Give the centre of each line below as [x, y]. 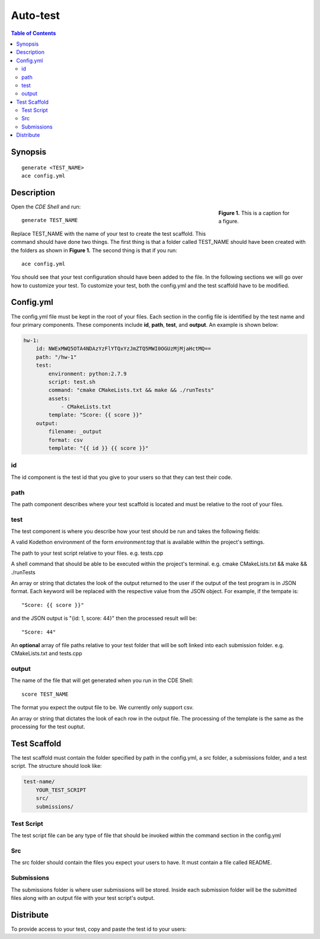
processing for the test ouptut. [48, 727]
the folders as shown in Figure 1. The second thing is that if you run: [94, 250]
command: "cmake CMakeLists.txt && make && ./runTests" [131, 390]
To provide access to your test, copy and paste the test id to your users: [99, 929]
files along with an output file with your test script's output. [83, 898]
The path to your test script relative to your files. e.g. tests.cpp [87, 553]
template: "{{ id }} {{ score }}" [98, 448]
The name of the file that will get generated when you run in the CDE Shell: [102, 680]
